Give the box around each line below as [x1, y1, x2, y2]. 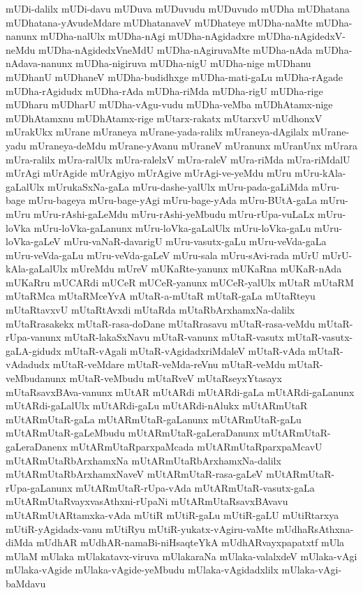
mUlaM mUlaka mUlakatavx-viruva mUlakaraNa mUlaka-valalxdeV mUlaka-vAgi [6, 548, 357, 563]
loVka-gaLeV [6, 234, 61, 249]
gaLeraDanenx [6, 439, 68, 453]
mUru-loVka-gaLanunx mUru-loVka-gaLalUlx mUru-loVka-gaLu [34, 220, 311, 235]
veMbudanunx [6, 371, 66, 386]
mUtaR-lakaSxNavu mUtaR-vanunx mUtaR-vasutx [64, 330, 284, 344]
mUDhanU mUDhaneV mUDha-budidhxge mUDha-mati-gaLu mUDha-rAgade [6, 69, 343, 84]
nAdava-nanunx [6, 56, 73, 71]
